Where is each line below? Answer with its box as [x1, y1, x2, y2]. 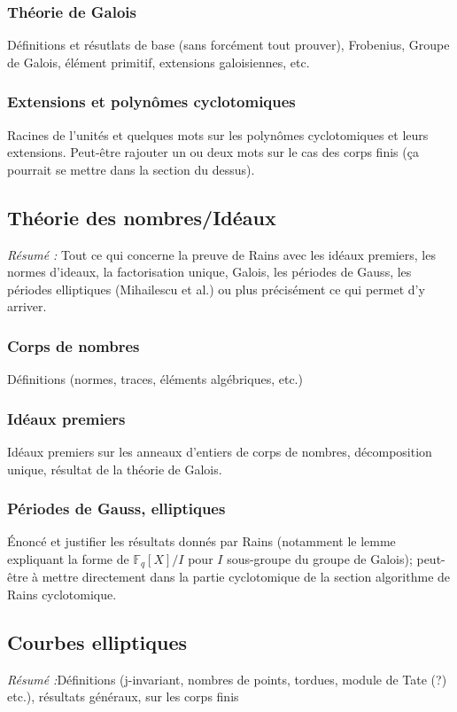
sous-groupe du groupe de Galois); [227, 550, 413, 568]
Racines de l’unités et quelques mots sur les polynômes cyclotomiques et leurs [7, 125, 429, 144]
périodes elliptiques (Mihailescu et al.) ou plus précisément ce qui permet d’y [7, 279, 425, 298]
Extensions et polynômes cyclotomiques [7, 90, 296, 113]
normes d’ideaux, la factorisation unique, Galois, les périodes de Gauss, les [7, 262, 412, 281]
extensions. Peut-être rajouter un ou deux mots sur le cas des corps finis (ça [7, 143, 419, 161]
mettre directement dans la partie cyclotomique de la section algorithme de [42, 567, 451, 586]
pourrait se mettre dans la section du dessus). [7, 160, 255, 178]
